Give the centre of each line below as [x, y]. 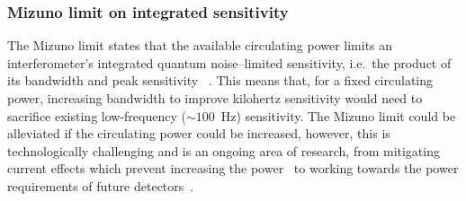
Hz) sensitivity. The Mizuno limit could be [338, 115]
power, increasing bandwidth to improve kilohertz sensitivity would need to [215, 98]
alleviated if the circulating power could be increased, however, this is [199, 133]
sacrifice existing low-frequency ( [97, 115]
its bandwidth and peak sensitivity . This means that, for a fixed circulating [220, 80]
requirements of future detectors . [101, 185]
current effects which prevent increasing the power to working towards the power [233, 168]
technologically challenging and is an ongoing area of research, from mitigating [224, 150]
